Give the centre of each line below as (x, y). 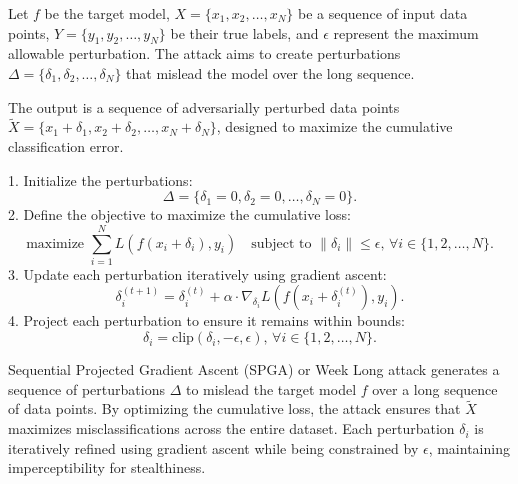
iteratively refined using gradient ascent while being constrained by (213, 447)
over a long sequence (435, 388)
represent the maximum (406, 32)
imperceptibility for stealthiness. (107, 467)
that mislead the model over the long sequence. (270, 72)
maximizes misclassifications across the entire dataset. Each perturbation (231, 428)
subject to (281, 243)
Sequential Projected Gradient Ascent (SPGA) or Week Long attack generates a (254, 369)
